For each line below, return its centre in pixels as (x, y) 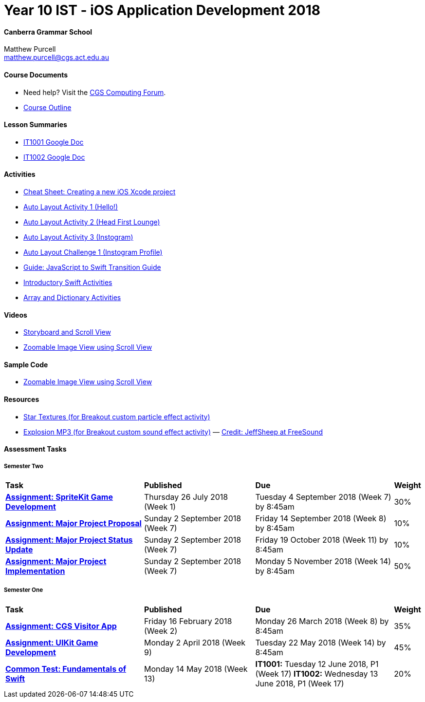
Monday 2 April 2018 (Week (195, 642)
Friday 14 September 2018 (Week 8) (321, 519)
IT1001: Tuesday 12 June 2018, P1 (317, 664)
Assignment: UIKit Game (52, 642)
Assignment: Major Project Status (69, 540)
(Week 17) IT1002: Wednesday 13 (317, 674)
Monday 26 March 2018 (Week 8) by (322, 621)
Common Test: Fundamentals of (66, 669)
